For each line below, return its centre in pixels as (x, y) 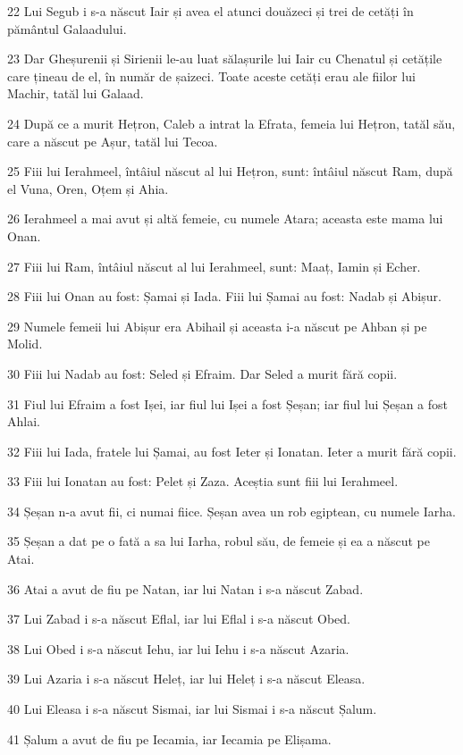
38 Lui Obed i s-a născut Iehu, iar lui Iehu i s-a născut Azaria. (178, 648)
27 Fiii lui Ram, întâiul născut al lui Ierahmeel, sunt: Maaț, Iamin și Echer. (214, 266)
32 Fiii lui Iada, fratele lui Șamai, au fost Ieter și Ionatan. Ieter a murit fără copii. (232, 451)
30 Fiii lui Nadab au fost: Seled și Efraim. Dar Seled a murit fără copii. (202, 373)
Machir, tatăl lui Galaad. (76, 93)
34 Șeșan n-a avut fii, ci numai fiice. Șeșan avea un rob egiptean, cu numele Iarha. (231, 511)
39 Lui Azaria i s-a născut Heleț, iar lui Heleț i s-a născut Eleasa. (186, 679)
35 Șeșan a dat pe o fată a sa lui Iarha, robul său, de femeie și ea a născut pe (219, 541)
